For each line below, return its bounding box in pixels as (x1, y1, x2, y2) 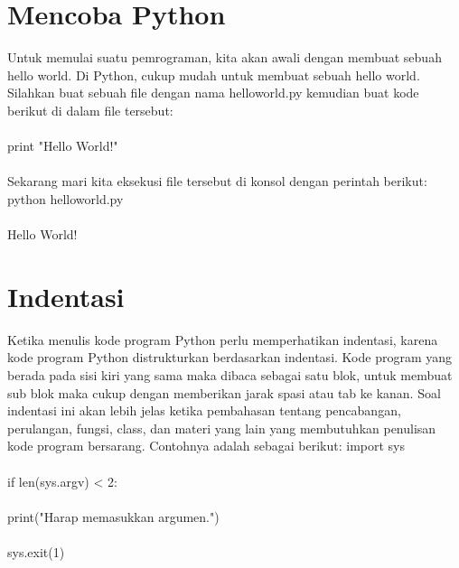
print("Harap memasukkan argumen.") (7, 507, 220, 526)
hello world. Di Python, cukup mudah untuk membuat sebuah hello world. (7, 65, 420, 84)
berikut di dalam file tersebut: (7, 100, 173, 119)
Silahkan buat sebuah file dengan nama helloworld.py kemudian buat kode (7, 83, 419, 102)
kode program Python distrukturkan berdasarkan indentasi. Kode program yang (7, 348, 452, 367)
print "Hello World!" (7, 136, 118, 155)
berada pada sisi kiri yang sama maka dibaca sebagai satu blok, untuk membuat (7, 365, 453, 384)
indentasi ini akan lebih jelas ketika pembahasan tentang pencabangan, (7, 401, 401, 420)
